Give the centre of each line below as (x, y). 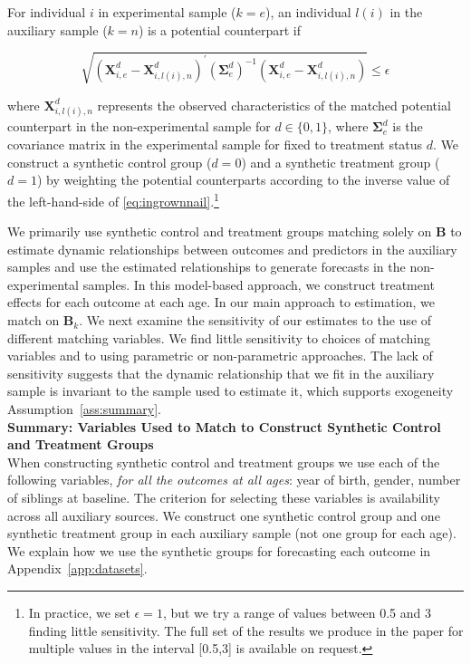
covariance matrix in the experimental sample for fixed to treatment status (215, 144)
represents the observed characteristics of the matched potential (274, 105)
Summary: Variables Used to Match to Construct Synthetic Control (224, 426)
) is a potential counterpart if (219, 29)
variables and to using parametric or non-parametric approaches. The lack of (220, 356)
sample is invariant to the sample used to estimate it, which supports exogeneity (231, 391)
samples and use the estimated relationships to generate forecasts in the (207, 267)
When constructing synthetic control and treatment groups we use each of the (224, 462)
